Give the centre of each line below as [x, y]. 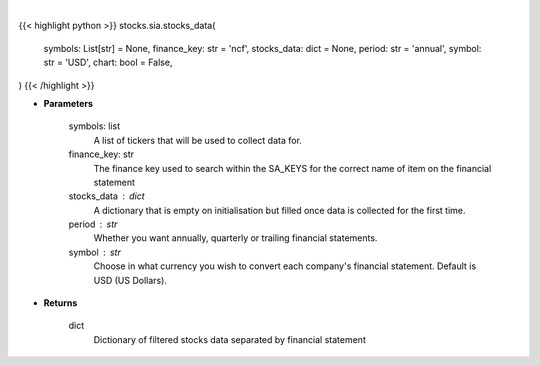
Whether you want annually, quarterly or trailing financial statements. [235, 238]
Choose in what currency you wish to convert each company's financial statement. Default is [285, 266]
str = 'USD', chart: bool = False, [108, 62]
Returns [60, 303]
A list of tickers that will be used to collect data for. [197, 140]
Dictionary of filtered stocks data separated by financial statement [230, 339]
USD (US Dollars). [130, 280]
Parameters [68, 103]
